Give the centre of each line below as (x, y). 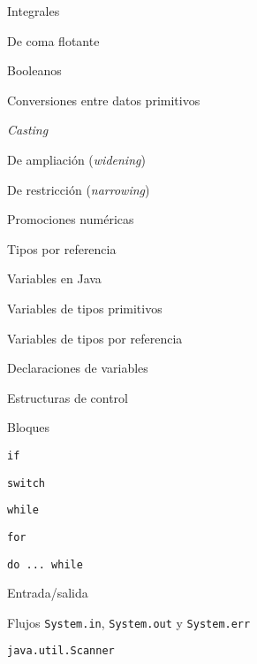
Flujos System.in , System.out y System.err (129, 622)
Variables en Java (54, 278)
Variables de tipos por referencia (95, 338)
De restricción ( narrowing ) (79, 189)
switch (26, 483)
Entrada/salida (48, 593)
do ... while (45, 564)
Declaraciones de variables (78, 368)
